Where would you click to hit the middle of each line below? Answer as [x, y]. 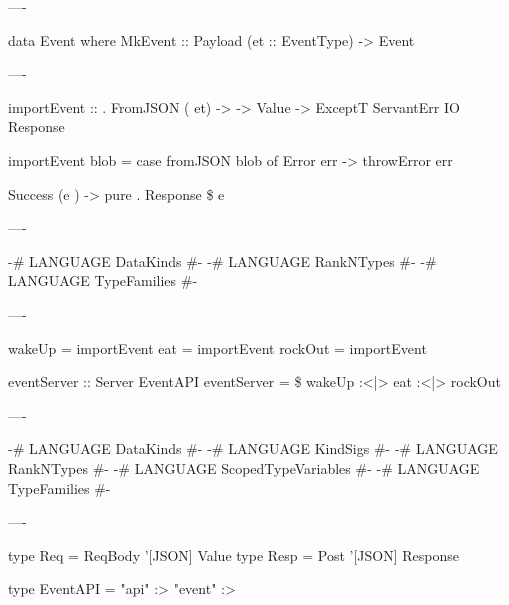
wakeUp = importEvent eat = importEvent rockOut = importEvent [217, 347]
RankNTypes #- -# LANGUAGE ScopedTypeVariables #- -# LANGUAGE [244, 467]
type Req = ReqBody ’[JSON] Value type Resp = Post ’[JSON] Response [234, 554]
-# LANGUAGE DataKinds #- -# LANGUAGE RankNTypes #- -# [222, 260]
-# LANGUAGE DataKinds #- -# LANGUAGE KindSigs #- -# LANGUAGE [253, 448]
